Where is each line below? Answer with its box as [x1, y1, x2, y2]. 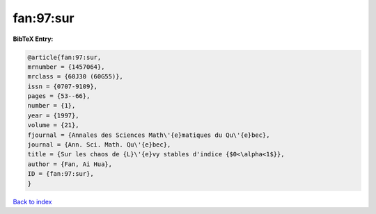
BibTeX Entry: [13, 35, 54, 43]
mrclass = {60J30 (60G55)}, [27, 73, 123, 81]
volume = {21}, [27, 122, 79, 129]
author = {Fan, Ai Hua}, [27, 160, 113, 168]
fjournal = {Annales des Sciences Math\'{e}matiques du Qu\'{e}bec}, [27, 131, 270, 139]
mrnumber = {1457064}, [27, 63, 105, 71]
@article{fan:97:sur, [27, 53, 102, 61]
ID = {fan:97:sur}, [27, 170, 94, 178]
